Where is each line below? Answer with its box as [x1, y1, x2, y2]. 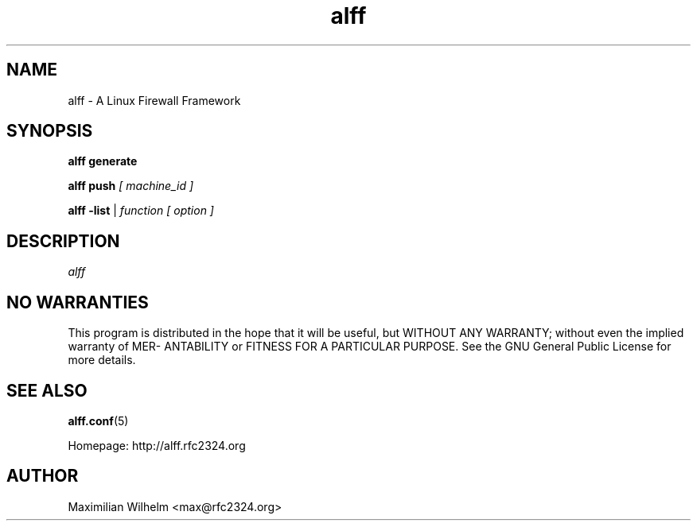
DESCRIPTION [6, 231, 120, 251]
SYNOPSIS [6, 121, 93, 141]
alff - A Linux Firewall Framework [68, 93, 241, 107]
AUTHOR [6, 466, 79, 486]
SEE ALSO [6, 380, 88, 401]
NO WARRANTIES [6, 292, 149, 312]
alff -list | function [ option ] [68, 203, 214, 218]
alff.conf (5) [68, 413, 129, 428]
